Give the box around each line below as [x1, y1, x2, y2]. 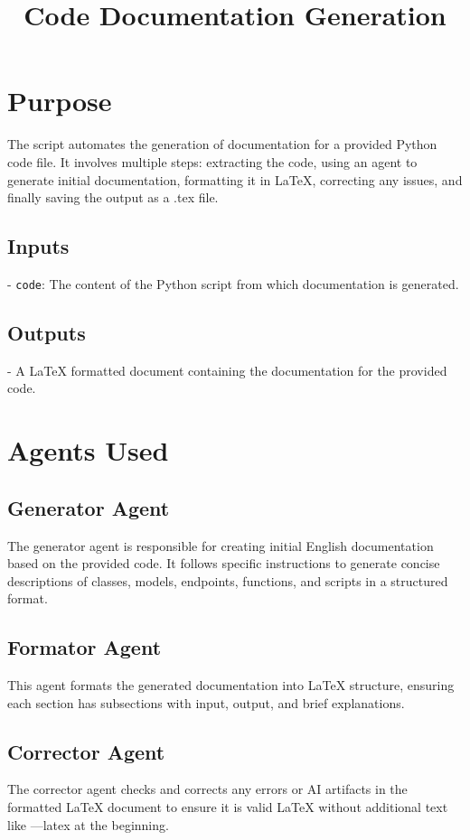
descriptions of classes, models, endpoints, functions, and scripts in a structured [7, 571, 448, 590]
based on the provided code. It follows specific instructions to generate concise [7, 554, 440, 573]
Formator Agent [7, 633, 162, 661]
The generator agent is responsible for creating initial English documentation [7, 536, 434, 555]
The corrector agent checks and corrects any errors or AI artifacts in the [7, 779, 408, 798]
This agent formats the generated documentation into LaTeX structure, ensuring [7, 676, 455, 695]
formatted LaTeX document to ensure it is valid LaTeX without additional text [7, 798, 448, 817]
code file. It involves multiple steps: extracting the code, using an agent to [7, 152, 418, 171]
